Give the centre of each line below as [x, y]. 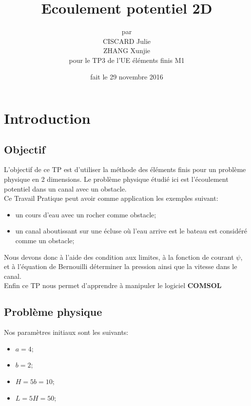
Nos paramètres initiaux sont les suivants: [66, 332]
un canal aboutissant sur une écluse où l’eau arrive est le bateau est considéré [131, 231]
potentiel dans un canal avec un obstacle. [65, 188]
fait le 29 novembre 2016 [127, 76]
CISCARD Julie [127, 41]
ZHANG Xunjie [127, 50]
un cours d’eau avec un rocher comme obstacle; [86, 214]
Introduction [47, 118]
